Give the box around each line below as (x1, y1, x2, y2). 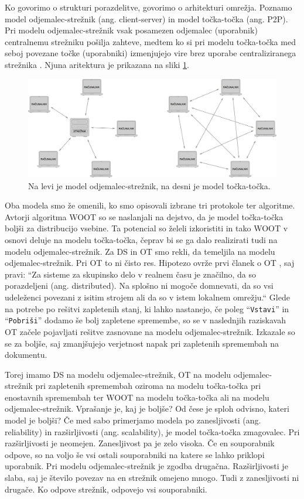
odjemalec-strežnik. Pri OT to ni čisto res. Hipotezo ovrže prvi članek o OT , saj (5, 257, 295, 269)
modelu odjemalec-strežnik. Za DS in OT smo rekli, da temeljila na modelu (5, 245, 275, 257)
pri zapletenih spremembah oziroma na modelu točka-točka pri (35, 380, 261, 392)
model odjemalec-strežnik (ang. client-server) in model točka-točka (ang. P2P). (5, 12, 288, 25)
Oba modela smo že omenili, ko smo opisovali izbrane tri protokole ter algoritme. (5, 199, 295, 211)
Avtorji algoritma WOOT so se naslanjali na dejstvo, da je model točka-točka (5, 210, 283, 223)
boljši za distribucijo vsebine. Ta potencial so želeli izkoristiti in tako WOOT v (5, 222, 288, 234)
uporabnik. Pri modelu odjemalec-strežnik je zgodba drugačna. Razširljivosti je (5, 460, 288, 472)
